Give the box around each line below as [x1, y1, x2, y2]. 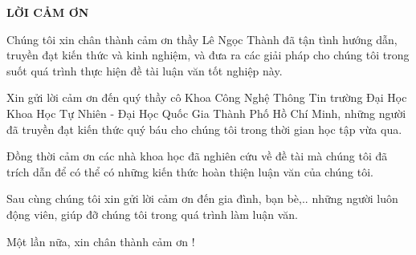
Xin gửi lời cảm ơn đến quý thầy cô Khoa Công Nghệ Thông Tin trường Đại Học [6, 89, 407, 106]
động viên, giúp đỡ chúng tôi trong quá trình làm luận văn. [6, 205, 298, 222]
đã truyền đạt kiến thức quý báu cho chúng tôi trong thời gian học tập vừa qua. [6, 120, 402, 137]
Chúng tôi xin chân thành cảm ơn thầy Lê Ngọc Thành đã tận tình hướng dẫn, [6, 30, 398, 47]
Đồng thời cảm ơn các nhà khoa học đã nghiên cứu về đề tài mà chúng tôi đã [6, 148, 388, 164]
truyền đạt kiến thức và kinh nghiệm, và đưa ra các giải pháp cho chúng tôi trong [6, 47, 410, 63]
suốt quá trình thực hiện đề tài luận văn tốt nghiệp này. [6, 62, 283, 79]
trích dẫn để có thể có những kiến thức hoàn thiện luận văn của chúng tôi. [6, 163, 374, 180]
